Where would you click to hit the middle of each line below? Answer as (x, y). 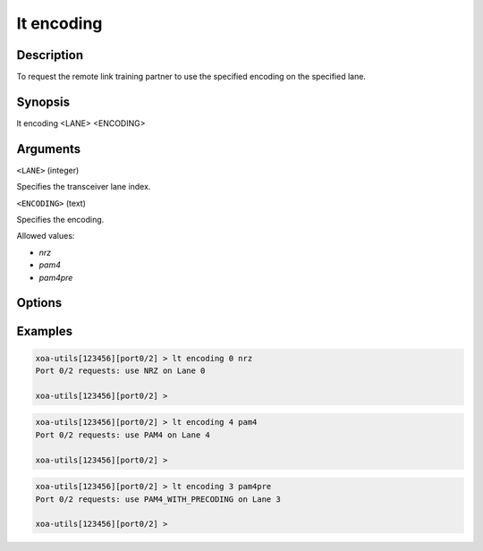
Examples (45, 331)
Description (50, 55)
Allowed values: (46, 236)
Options (39, 303)
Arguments (49, 149)
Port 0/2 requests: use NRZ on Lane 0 (120, 371)
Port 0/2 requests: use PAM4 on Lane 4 (123, 435)
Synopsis (43, 102)
